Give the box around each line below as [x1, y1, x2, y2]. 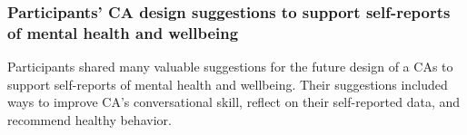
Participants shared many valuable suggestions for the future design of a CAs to [7, 57, 453, 76]
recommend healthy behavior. [7, 110, 172, 129]
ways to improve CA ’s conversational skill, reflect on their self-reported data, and [7, 92, 461, 111]
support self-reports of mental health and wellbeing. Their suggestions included [7, 74, 448, 93]
